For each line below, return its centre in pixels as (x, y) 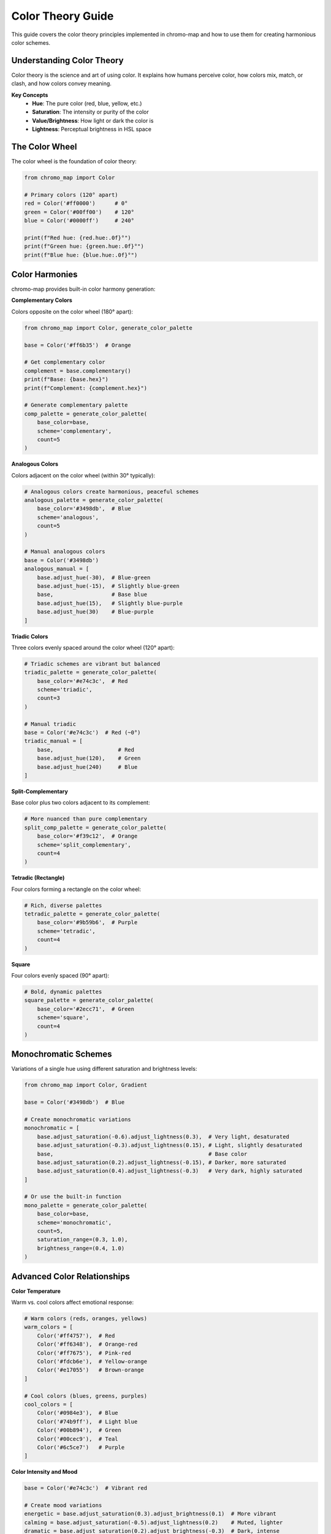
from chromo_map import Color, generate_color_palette (108, 328)
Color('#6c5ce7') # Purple (81, 1447)
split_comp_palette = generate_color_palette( (95, 827)
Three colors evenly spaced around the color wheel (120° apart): (93, 647)
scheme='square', (63, 1018)
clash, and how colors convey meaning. (61, 83)
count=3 (49, 698)
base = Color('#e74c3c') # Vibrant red (86, 1488)
